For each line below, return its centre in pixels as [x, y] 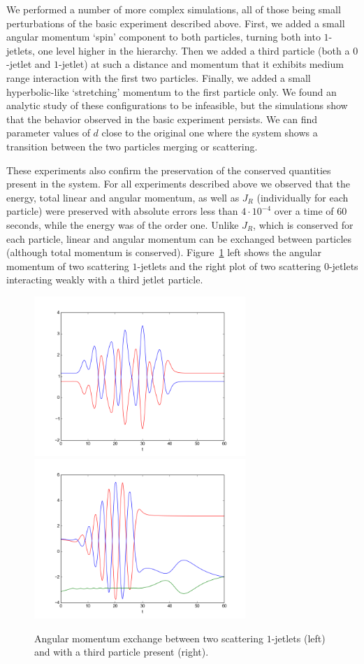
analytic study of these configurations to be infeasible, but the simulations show [177, 105]
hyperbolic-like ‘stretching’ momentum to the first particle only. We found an [172, 91]
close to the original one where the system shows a [210, 133]
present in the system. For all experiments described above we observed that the [178, 184]
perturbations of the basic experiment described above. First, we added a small [176, 23]
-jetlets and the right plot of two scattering [229, 266]
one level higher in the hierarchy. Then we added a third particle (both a [194, 50]
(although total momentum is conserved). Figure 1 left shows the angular [164, 252]
